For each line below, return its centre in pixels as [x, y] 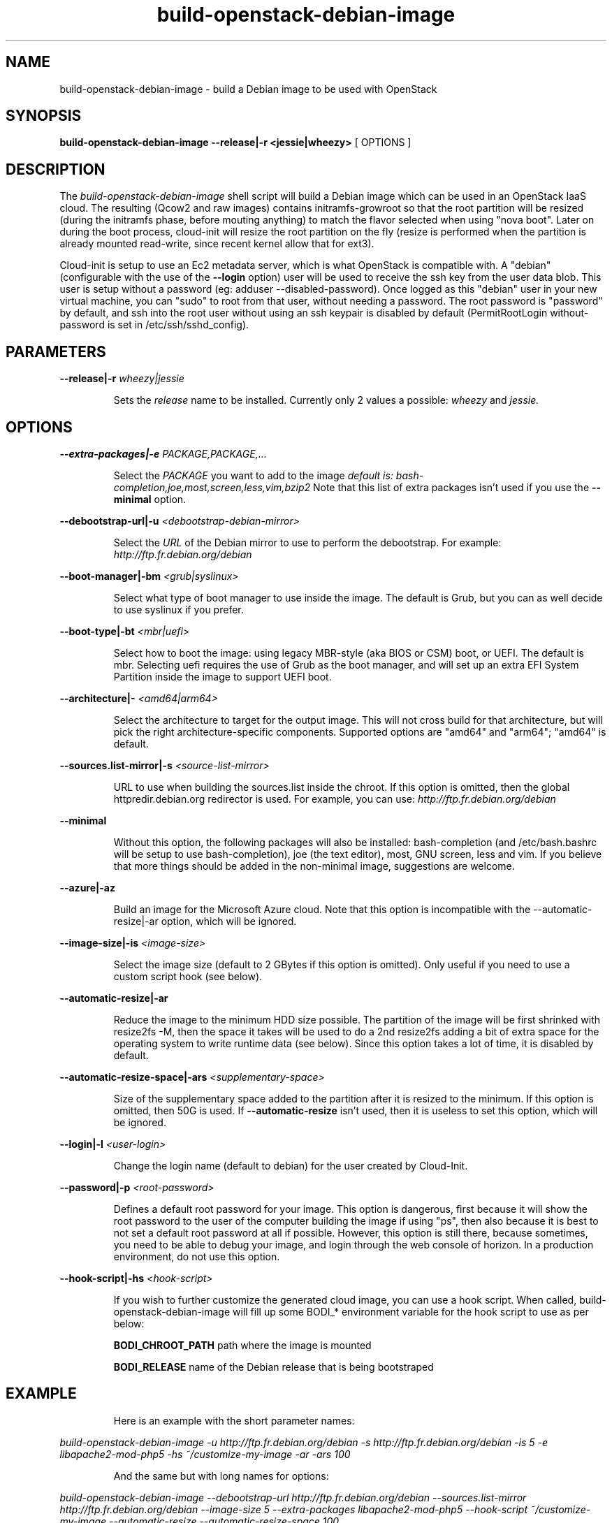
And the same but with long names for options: [221, 1475]
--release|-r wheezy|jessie [122, 379]
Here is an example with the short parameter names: [234, 1420]
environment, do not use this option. [197, 1256]
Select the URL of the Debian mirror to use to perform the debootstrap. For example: [307, 542]
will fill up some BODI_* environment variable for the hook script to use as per [411, 1311]
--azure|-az [87, 887]
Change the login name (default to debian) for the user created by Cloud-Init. [291, 1165]
